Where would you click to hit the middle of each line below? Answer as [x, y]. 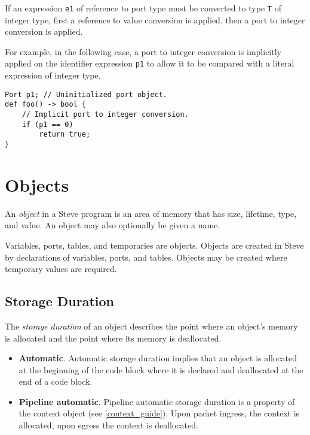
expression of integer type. [53, 75]
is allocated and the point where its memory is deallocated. [113, 338]
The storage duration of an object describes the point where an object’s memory [151, 326]
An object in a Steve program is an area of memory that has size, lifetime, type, [151, 213]
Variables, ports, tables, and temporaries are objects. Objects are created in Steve [154, 245]
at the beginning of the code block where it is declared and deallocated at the [161, 369]
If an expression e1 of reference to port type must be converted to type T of [143, 8]
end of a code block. [56, 381]
